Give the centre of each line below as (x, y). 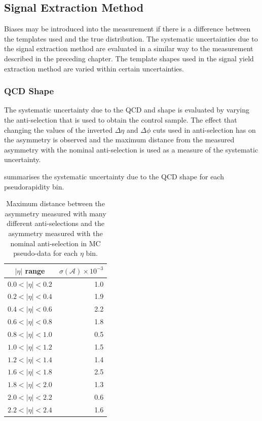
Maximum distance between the (55, 203)
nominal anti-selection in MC (55, 243)
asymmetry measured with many (55, 213)
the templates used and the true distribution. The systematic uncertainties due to (131, 38)
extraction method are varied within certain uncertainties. (94, 68)
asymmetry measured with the (55, 233)
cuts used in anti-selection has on (204, 129)
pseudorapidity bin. (34, 186)
